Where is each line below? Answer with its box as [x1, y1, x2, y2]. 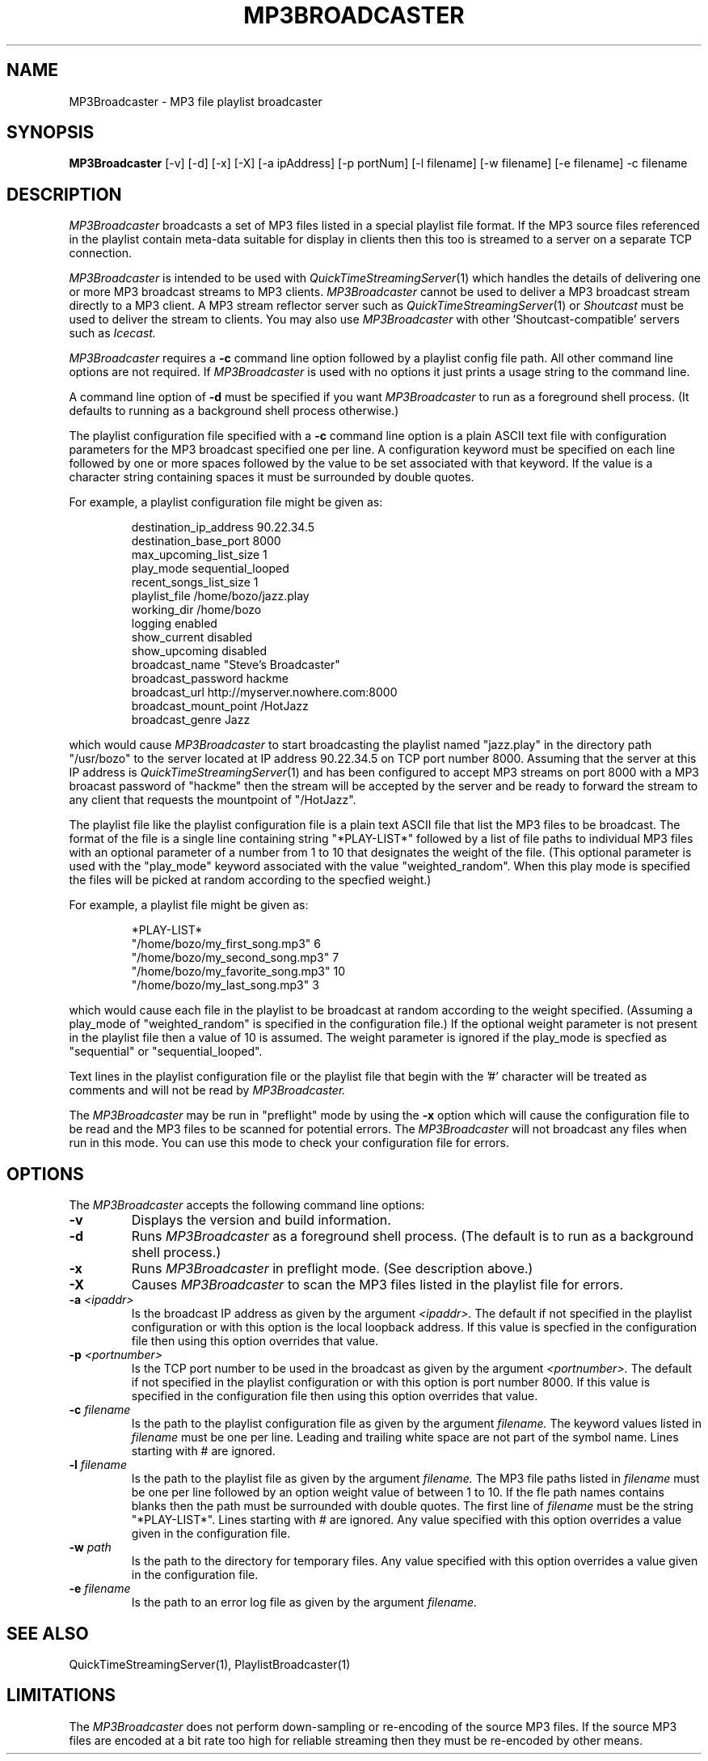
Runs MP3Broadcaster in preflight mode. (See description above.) [131, 1260, 533, 1277]
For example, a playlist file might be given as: [69, 898, 309, 912]
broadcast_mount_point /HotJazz [131, 699, 309, 713]
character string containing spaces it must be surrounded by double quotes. [69, 470, 474, 485]
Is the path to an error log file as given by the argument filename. [131, 1595, 478, 1610]
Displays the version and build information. [131, 1212, 391, 1229]
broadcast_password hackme [131, 671, 289, 686]
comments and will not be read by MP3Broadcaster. [69, 1083, 346, 1098]
